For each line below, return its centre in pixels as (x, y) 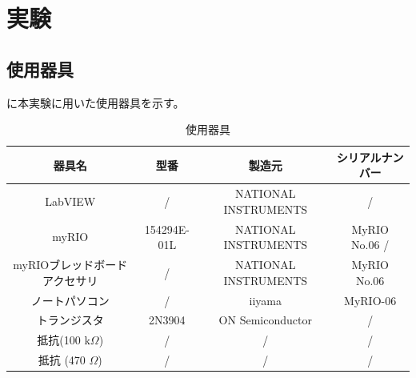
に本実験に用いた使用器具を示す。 (96, 102)
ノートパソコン (70, 300)
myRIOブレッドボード (70, 265)
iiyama (265, 300)
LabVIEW (70, 201)
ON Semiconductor (265, 320)
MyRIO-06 (370, 300)
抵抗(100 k (64, 340)
